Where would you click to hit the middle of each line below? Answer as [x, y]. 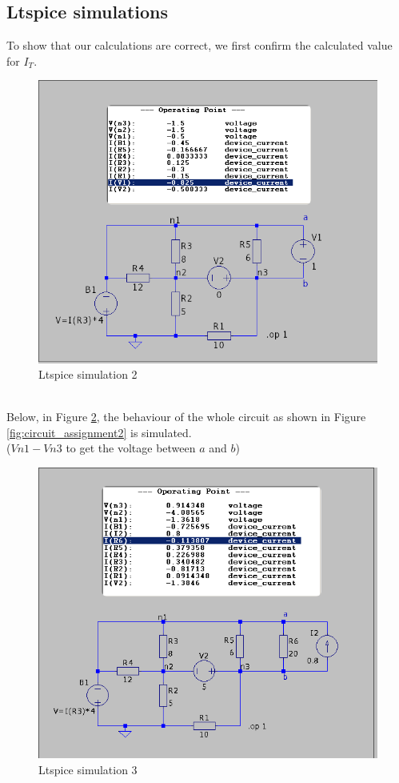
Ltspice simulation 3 [88, 769]
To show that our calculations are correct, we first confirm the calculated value [199, 45]
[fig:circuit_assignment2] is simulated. [99, 432]
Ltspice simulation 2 [88, 374]
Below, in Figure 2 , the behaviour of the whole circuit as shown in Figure [186, 417]
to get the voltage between [131, 448]
